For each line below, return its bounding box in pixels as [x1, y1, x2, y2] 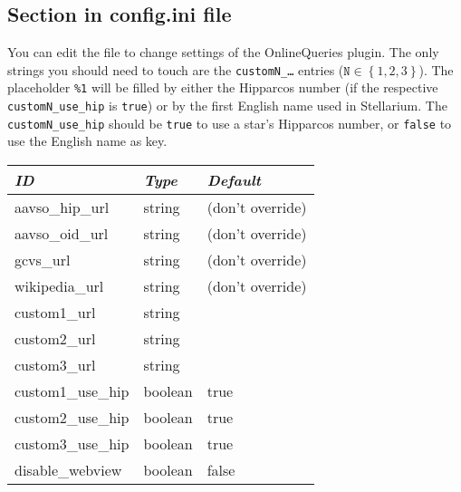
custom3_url [14, 354, 96, 376]
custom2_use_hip [14, 407, 130, 429]
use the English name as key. [7, 131, 168, 150]
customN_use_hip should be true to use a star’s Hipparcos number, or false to [7, 113, 452, 132]
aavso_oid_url [14, 223, 109, 245]
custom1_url [14, 302, 96, 323]
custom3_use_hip [14, 433, 130, 455]
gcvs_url [14, 249, 71, 271]
